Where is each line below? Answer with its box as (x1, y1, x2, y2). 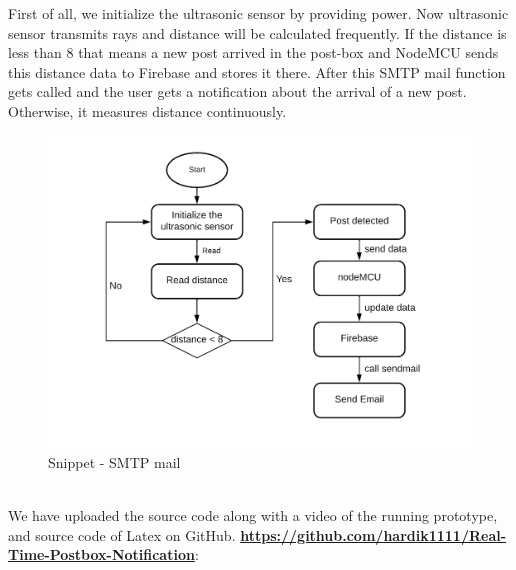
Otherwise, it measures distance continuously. (8, 100, 287, 121)
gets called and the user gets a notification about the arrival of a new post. (8, 81, 467, 102)
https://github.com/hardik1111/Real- (240, 524, 507, 545)
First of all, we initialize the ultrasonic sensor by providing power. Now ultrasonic (8, 3, 509, 23)
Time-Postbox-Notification (8, 544, 195, 565)
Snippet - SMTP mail (48, 451, 181, 472)
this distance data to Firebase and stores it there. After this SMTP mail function (8, 61, 506, 82)
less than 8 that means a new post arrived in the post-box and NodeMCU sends (8, 42, 499, 63)
